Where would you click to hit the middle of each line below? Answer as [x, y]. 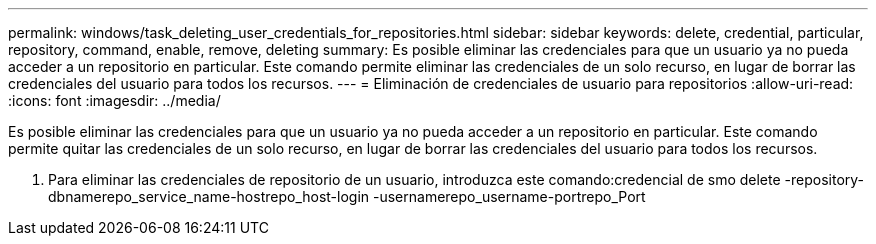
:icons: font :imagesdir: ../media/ [114, 100]
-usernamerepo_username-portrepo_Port [509, 196]
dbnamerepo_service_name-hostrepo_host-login [209, 196]
